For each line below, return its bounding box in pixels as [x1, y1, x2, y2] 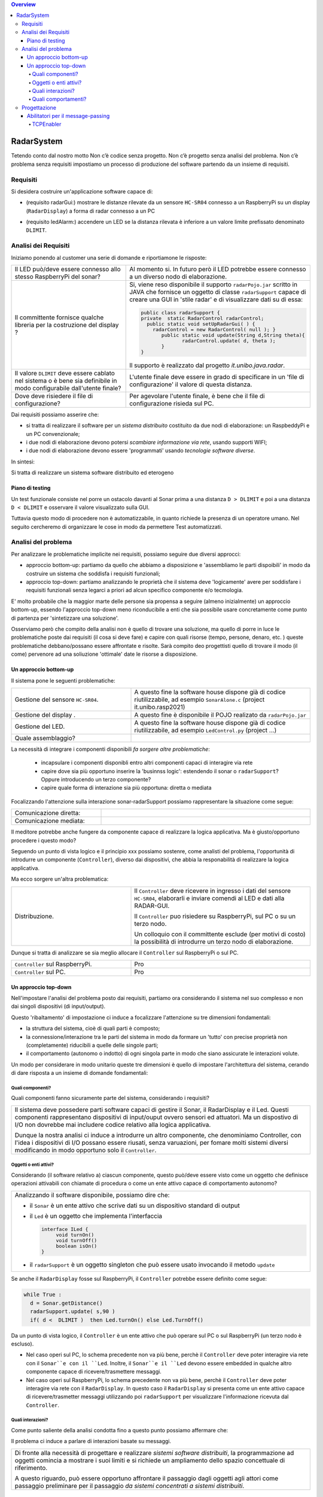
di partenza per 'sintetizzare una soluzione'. [11, 614, 119, 622]
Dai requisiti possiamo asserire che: [11, 411, 99, 418]
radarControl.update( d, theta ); [181, 337, 276, 344]
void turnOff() [56, 1237, 97, 1244]
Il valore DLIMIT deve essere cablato [14, 369, 115, 377]
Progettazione [22, 104, 57, 111]
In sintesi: [11, 458, 35, 465]
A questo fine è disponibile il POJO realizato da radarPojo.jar [134, 710, 306, 719]
